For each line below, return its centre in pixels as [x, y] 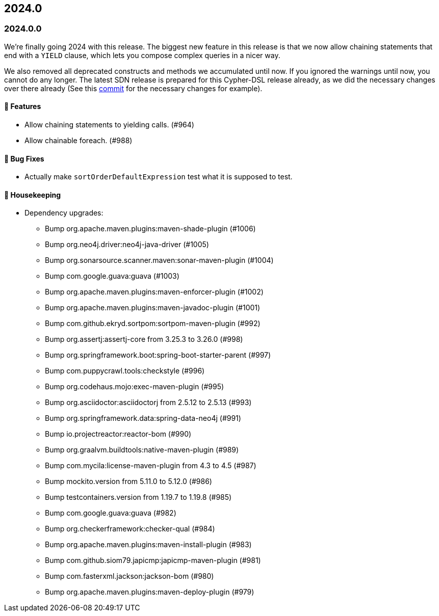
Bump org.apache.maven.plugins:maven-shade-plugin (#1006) [150, 229]
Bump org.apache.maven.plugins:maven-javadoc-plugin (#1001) [153, 308]
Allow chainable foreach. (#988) [79, 141]
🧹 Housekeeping [33, 195]
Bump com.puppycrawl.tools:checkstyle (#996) [125, 371]
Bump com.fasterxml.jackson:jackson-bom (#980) [130, 576]
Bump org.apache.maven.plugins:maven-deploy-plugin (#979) [150, 592]
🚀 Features [23, 106]
